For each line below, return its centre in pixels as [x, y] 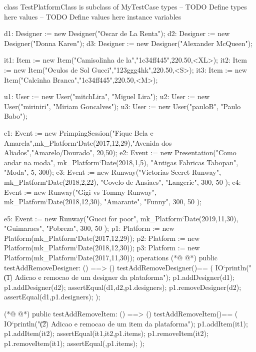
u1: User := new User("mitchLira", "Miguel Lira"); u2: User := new [107, 96]
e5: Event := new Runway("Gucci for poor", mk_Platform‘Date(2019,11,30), [121, 218]
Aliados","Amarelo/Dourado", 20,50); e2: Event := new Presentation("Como [120, 152]
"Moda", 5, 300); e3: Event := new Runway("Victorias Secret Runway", [112, 172]
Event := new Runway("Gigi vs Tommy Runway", [80, 192]
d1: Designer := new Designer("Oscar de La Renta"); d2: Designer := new [117, 33]
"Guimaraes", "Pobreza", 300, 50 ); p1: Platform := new [89, 228]
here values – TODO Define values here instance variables [93, 16]
